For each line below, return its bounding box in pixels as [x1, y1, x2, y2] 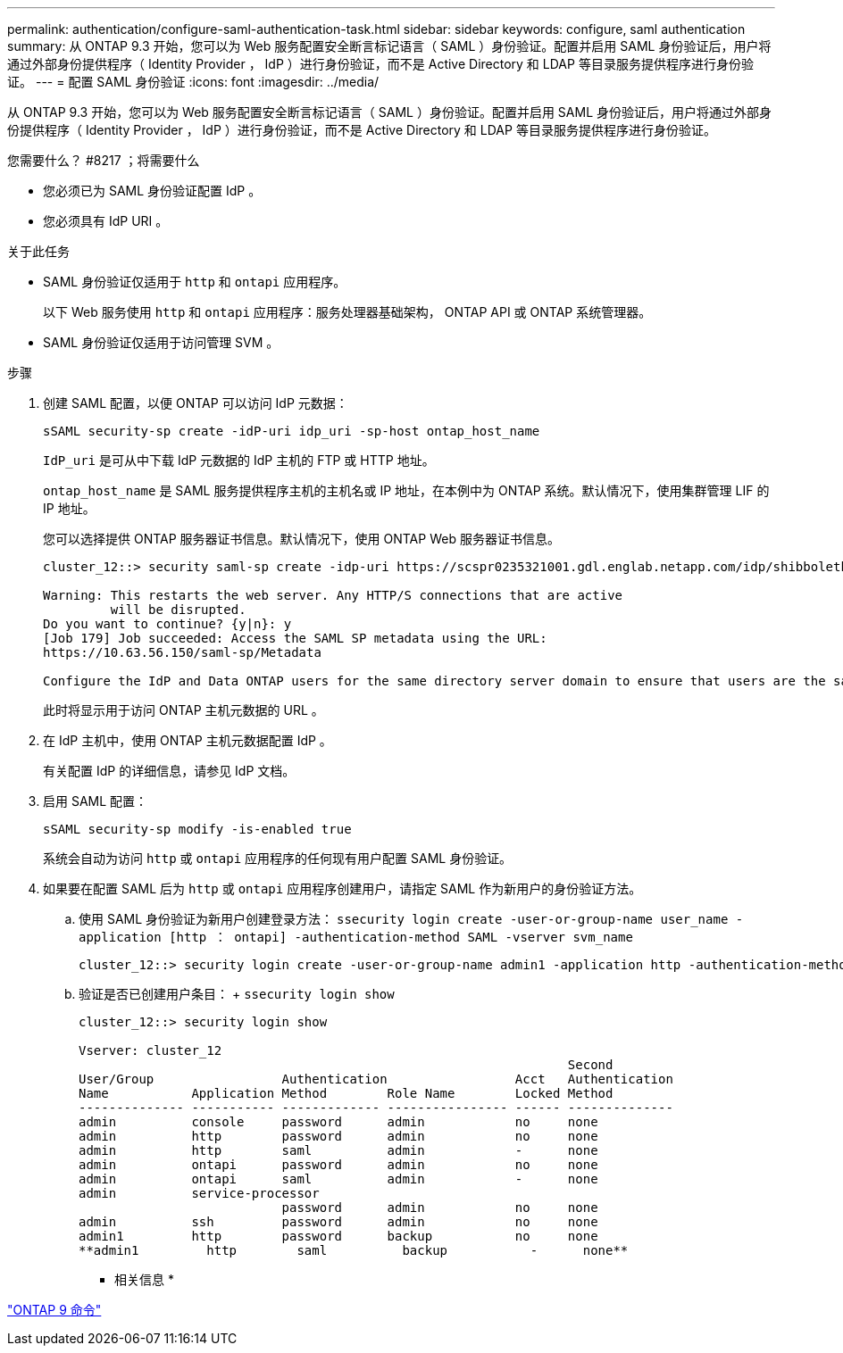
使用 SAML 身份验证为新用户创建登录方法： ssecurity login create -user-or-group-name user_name [79, 911, 729, 926]
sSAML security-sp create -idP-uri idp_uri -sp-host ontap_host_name [43, 424, 540, 438]
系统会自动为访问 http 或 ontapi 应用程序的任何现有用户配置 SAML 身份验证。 [43, 851, 513, 866]
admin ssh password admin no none [79, 1215, 598, 1229]
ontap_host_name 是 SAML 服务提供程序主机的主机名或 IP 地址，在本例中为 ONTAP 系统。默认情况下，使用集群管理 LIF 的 [43, 483, 770, 498]
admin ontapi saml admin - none [79, 1172, 598, 1186]
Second [567, 1058, 613, 1072]
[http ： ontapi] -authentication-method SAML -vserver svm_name [169, 930, 633, 944]
